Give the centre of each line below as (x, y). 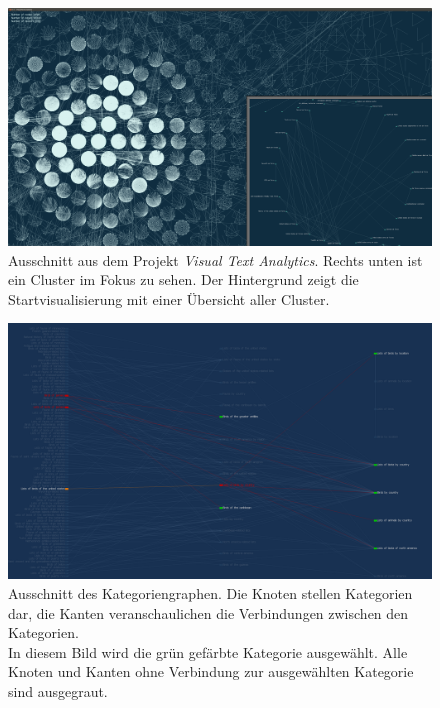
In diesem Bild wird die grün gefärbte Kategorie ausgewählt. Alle (208, 651)
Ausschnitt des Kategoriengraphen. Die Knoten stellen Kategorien (210, 592)
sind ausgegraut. (58, 690)
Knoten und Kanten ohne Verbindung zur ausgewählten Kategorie (211, 671)
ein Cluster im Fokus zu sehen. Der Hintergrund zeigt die (183, 279)
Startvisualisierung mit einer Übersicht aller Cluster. (169, 298)
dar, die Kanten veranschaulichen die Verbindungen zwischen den (208, 612)
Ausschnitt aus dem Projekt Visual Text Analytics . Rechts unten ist (215, 259)
